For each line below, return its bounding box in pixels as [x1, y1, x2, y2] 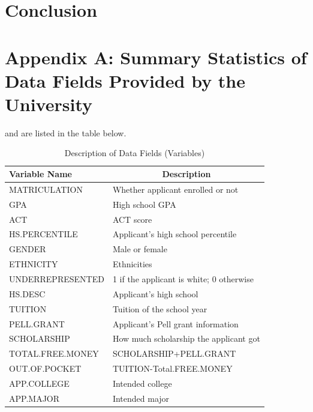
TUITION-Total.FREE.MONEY [112, 362, 233, 375]
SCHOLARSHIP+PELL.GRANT [112, 347, 236, 360]
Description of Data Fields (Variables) [64, 147, 205, 159]
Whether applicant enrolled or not [112, 183, 239, 195]
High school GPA [112, 198, 176, 210]
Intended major [112, 392, 170, 404]
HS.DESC [9, 287, 46, 300]
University [5, 91, 92, 116]
